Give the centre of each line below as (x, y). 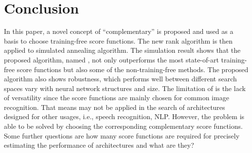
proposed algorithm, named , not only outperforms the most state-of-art (111, 59)
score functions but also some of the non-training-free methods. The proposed (133, 69)
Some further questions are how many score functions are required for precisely (122, 135)
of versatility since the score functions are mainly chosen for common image (117, 98)
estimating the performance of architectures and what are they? (99, 145)
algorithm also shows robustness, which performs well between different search (120, 79)
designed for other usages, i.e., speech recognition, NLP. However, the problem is (124, 116)
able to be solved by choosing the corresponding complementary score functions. (123, 126)
